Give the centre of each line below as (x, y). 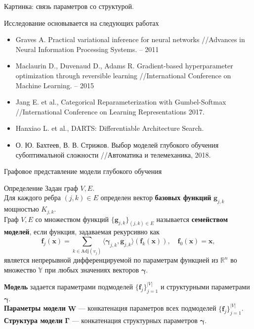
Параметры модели (35, 308)
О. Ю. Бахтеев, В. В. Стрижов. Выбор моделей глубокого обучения (117, 144)
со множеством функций (72, 219)
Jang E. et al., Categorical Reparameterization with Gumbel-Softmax (121, 102)
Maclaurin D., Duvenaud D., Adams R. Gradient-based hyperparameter (124, 66)
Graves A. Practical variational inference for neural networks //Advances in (130, 39)
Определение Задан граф (41, 188)
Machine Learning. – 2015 (55, 85)
